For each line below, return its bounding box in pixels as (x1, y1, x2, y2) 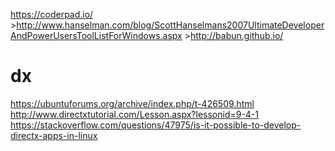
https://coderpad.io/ (10, 9, 94, 20)
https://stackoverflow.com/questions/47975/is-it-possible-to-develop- (10, 119, 302, 131)
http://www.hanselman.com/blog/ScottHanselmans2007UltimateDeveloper (16, 19, 325, 31)
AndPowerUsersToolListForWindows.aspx (10, 30, 183, 41)
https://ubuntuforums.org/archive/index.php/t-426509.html (10, 97, 255, 109)
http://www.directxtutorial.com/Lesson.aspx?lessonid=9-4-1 (10, 108, 260, 120)
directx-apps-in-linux (10, 129, 98, 141)
